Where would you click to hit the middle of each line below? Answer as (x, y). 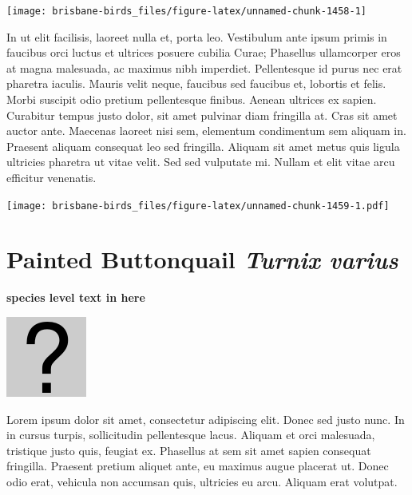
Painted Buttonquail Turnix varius (202, 259)
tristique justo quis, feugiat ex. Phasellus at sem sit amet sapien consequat (189, 450)
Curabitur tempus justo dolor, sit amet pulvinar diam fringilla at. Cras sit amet (202, 115)
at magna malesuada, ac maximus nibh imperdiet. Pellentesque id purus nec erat (204, 67)
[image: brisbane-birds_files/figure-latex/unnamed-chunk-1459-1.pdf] (198, 206)
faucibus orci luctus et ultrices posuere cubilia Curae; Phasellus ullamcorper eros (204, 52)
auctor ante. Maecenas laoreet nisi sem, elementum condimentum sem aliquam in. (206, 131)
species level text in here (76, 297)
